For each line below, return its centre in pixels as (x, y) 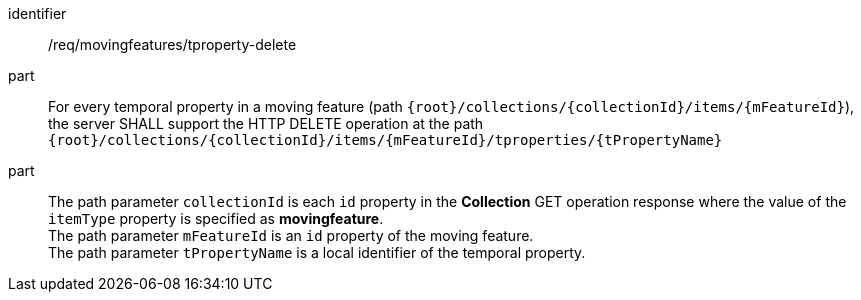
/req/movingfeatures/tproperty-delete (172, 44)
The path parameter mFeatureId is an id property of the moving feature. (291, 235)
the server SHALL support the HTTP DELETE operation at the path (266, 123)
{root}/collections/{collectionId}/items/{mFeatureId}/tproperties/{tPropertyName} (385, 140)
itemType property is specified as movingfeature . (216, 218)
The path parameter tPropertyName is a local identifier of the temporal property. (317, 252)
